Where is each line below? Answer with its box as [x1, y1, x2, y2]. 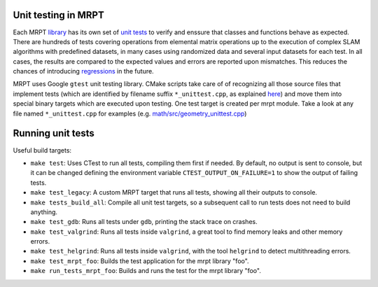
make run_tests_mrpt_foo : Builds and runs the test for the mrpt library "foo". [30, 267, 262, 275]
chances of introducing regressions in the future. [13, 67, 154, 76]
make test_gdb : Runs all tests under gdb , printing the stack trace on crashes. [30, 218, 258, 226]
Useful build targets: [13, 146, 72, 154]
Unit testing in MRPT [13, 9, 104, 21]
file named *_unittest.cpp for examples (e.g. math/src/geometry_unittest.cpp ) [13, 109, 247, 118]
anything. [30, 207, 58, 216]
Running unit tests [13, 127, 94, 139]
